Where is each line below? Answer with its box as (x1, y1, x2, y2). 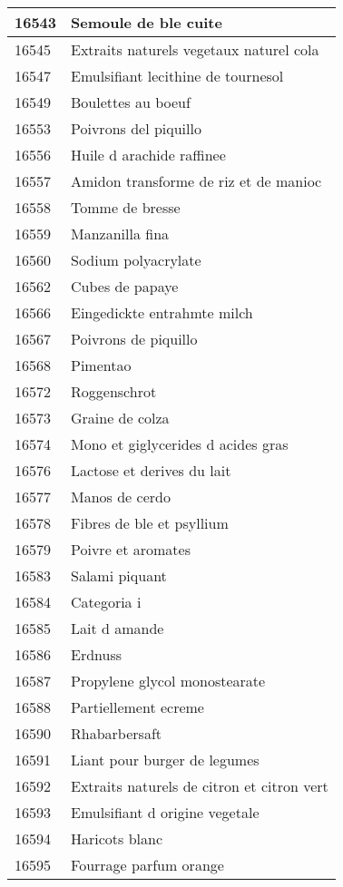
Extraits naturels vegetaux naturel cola (71, 39, 319, 60)
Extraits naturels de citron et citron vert (71, 775, 328, 796)
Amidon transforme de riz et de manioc (71, 171, 322, 191)
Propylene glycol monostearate (71, 670, 266, 691)
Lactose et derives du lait (71, 460, 231, 481)
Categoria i (71, 591, 142, 612)
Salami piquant (71, 565, 167, 586)
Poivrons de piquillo (71, 328, 198, 349)
